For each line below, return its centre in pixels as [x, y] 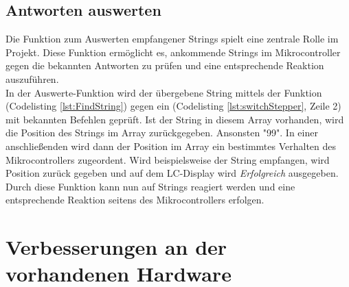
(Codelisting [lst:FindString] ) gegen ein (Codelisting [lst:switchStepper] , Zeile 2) [173, 106]
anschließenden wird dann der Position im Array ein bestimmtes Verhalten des [171, 146]
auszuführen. [32, 78]
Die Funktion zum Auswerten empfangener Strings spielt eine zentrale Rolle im [172, 39]
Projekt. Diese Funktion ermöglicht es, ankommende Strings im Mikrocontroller [173, 52]
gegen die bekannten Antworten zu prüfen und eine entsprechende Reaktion [165, 65]
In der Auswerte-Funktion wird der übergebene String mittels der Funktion [164, 92]
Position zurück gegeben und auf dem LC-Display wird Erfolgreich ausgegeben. [172, 173]
